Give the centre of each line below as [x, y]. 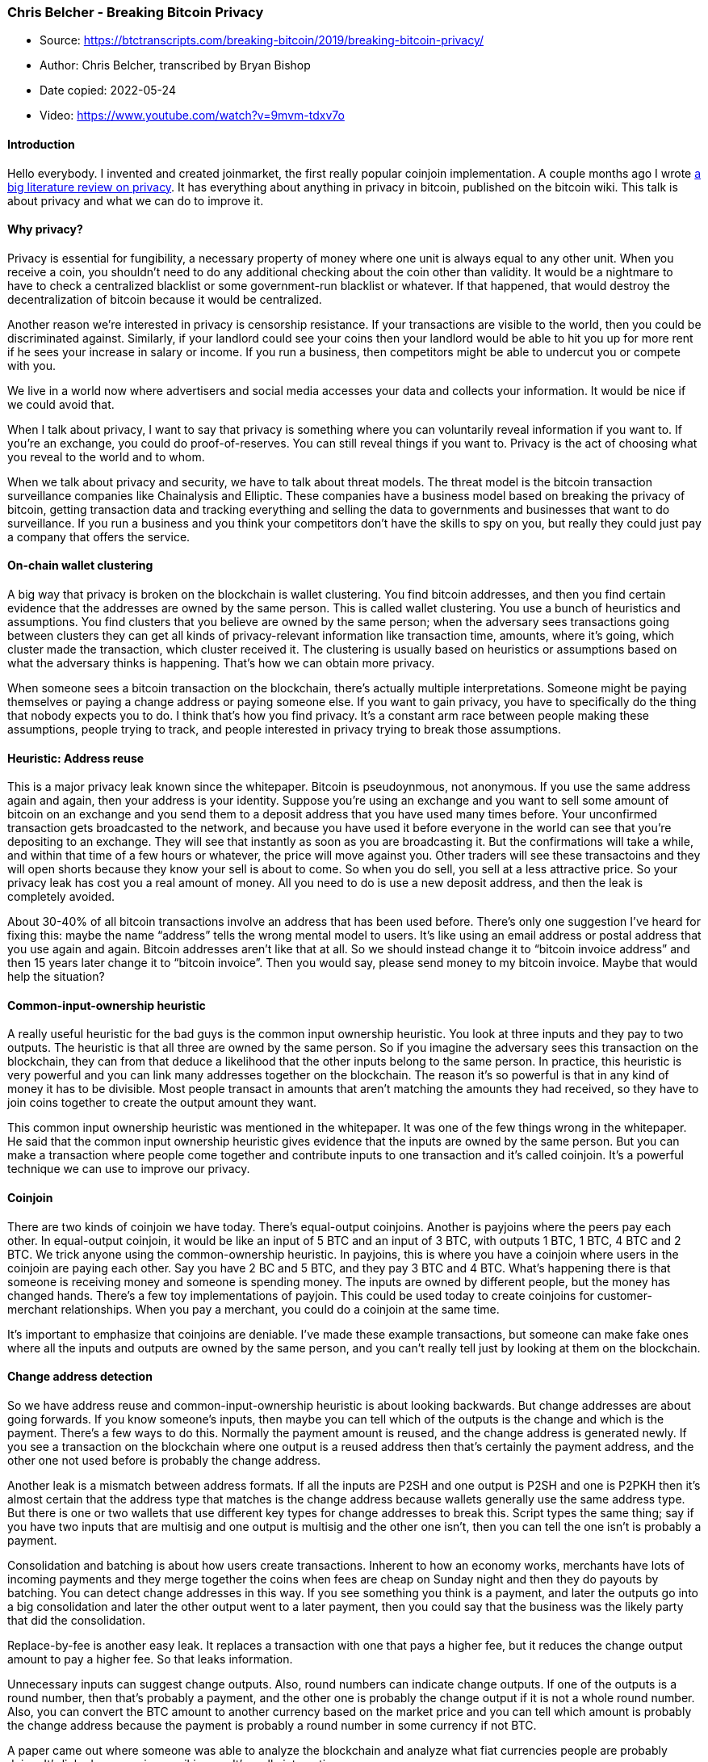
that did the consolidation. [77, 1620]
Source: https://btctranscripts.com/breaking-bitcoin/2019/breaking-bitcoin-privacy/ [262, 40]
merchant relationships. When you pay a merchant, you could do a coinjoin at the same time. [253, 1309]
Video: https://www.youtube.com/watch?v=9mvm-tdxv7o [192, 116]
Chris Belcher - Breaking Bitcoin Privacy [136, 12]
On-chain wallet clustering [80, 566]
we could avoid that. [61, 404]
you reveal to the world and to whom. [106, 456]
